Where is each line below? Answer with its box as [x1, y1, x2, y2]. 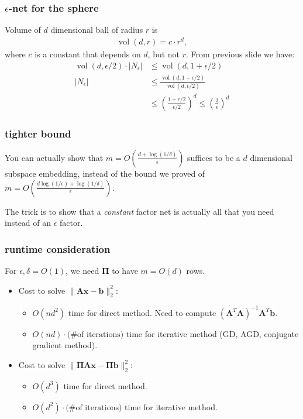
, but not [147, 47, 180, 60]
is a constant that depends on [35, 47, 141, 60]
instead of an [5, 217, 51, 229]
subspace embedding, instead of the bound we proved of [5, 167, 205, 179]
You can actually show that [5, 151, 104, 163]
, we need [66, 264, 99, 276]
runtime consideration [5, 241, 111, 256]
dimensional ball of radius [50, 23, 143, 36]
